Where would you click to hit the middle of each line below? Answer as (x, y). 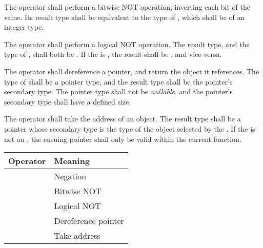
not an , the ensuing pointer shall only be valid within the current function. (123, 139)
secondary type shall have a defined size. (68, 101)
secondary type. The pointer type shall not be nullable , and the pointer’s (118, 91)
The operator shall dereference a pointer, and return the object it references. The (132, 71)
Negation (70, 176)
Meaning (72, 161)
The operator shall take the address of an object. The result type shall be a (123, 119)
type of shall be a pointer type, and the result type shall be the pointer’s (118, 81)
